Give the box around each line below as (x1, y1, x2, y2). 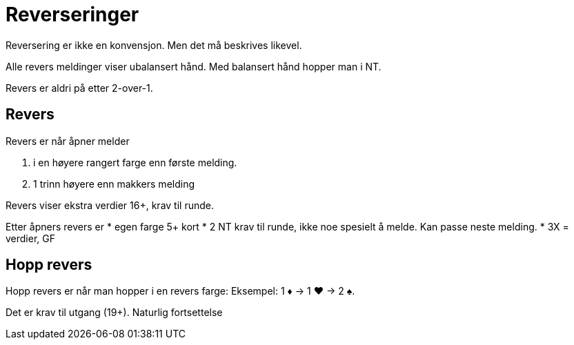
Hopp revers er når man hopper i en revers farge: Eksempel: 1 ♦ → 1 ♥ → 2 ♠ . (6, 285, 355, 297)
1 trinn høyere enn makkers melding (33, 177, 195, 190)
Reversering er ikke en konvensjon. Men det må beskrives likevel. (6, 39, 302, 51)
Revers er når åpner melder (6, 135, 130, 147)
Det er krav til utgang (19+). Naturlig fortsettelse (6, 306, 223, 319)
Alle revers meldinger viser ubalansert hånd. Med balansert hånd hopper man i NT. (6, 60, 382, 72)
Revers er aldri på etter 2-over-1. (6, 81, 153, 94)
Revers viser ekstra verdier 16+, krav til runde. (6, 199, 214, 211)
